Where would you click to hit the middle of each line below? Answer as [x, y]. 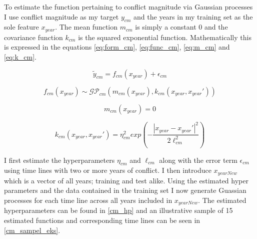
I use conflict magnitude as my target [61, 16]
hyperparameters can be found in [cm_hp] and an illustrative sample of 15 [118, 210]
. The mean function [86, 27]
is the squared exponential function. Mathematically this [165, 37]
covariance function [33, 37]
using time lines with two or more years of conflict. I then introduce [108, 170]
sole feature [21, 27]
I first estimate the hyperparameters [59, 160]
